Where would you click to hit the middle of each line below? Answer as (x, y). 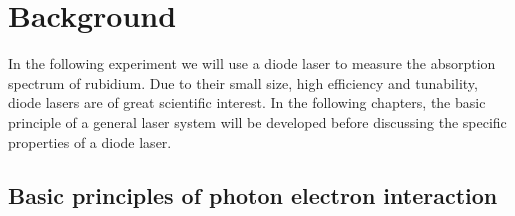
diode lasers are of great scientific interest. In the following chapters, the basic (247, 102)
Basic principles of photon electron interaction (253, 195)
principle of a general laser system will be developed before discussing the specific (257, 121)
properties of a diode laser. (90, 141)
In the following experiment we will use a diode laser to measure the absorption (252, 63)
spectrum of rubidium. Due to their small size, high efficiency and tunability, (243, 82)
